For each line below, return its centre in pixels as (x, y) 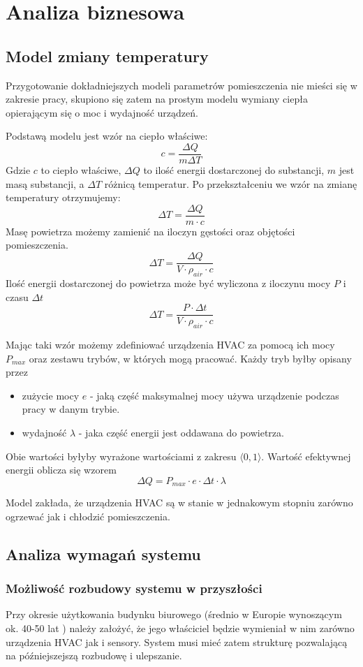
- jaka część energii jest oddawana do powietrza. (181, 432)
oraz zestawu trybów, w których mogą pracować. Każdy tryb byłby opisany (190, 358)
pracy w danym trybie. (71, 409)
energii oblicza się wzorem (61, 470)
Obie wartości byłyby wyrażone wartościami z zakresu (121, 456)
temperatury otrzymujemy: (63, 197)
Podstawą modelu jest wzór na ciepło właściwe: (107, 136)
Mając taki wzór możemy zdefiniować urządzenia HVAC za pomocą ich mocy (170, 344)
